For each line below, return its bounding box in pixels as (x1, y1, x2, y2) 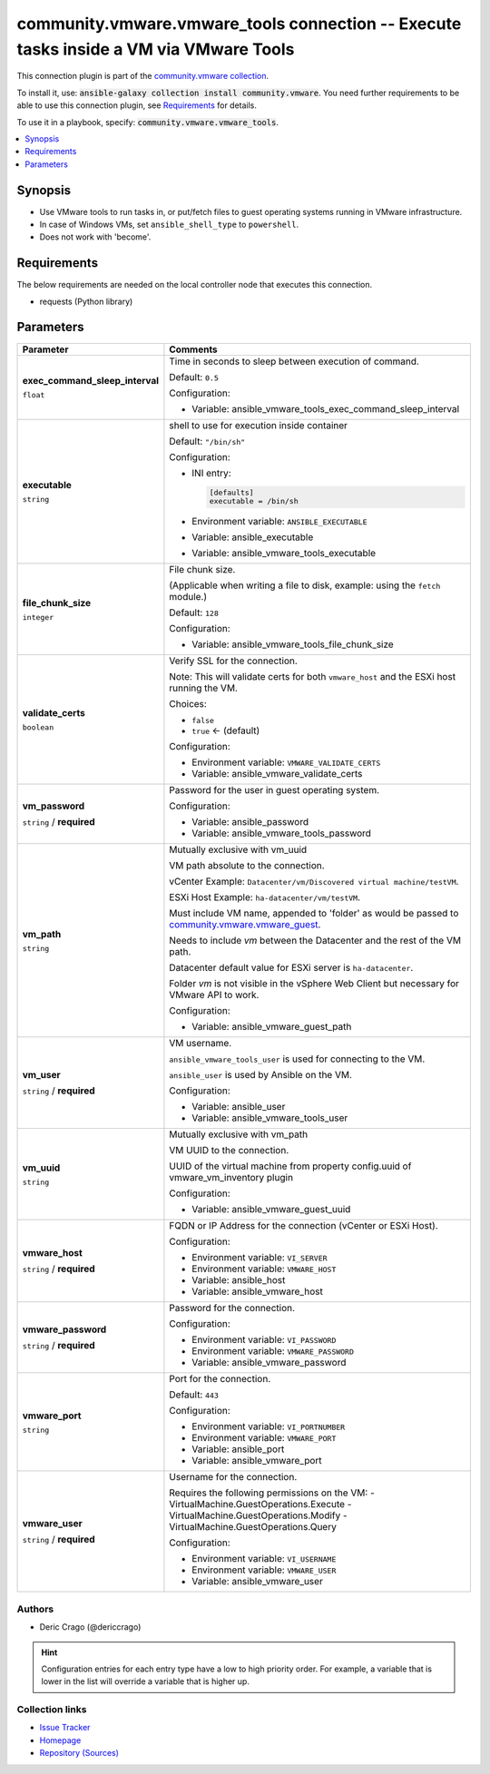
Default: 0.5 (169, 370, 220, 383)
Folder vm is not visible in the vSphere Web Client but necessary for (169, 977, 460, 990)
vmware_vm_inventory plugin (169, 1171, 294, 1184)
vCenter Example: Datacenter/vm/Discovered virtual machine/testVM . (169, 876, 459, 888)
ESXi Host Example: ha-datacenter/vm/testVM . (169, 891, 361, 904)
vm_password (22, 799, 85, 812)
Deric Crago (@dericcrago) (39, 1622, 142, 1632)
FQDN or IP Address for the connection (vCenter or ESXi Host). (169, 1220, 439, 1232)
